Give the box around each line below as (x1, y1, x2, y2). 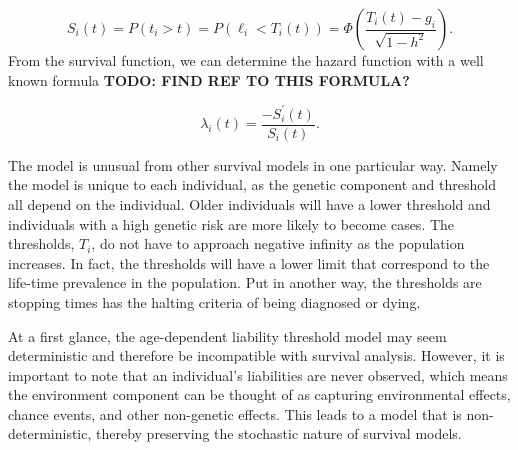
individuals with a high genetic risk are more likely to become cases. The (8, 213, 455, 234)
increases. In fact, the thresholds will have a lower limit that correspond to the (8, 252, 490, 273)
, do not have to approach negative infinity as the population (91, 233, 465, 254)
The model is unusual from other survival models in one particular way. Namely (8, 154, 498, 175)
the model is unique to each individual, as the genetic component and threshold (8, 174, 496, 195)
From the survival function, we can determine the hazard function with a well (8, 50, 484, 70)
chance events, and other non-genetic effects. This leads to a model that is (8, 403, 462, 424)
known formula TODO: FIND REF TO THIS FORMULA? (8, 69, 410, 90)
